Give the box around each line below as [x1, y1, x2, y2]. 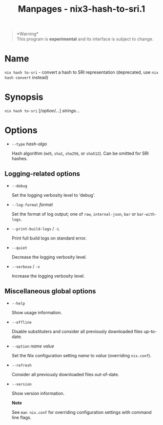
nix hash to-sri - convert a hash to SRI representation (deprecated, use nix [4, 69, 159, 75]
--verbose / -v [11, 263, 40, 269]
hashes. [11, 156, 28, 162]
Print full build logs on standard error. [11, 235, 87, 241]
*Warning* [16, 31, 39, 37]
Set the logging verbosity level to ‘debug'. [11, 192, 96, 198]
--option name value [11, 343, 55, 349]
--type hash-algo [11, 141, 47, 147]
